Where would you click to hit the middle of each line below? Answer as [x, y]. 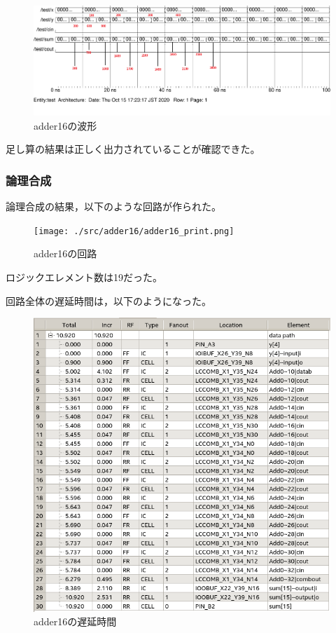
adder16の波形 [65, 125]
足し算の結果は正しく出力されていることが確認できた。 [133, 149]
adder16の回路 [65, 253]
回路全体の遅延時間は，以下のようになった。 [108, 300]
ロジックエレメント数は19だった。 [84, 277]
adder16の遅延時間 [75, 621]
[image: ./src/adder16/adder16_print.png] [134, 231]
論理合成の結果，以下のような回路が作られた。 [113, 206]
